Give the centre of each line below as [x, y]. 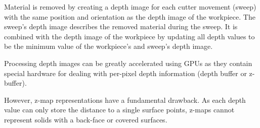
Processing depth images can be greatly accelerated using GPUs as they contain [128, 63]
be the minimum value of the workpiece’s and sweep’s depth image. [109, 46]
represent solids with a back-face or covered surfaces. [86, 119]
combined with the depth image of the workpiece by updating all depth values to [129, 36]
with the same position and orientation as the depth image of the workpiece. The [130, 16]
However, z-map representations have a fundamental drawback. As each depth [125, 100]
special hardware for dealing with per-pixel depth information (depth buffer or [125, 73]
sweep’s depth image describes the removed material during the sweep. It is [121, 26]
